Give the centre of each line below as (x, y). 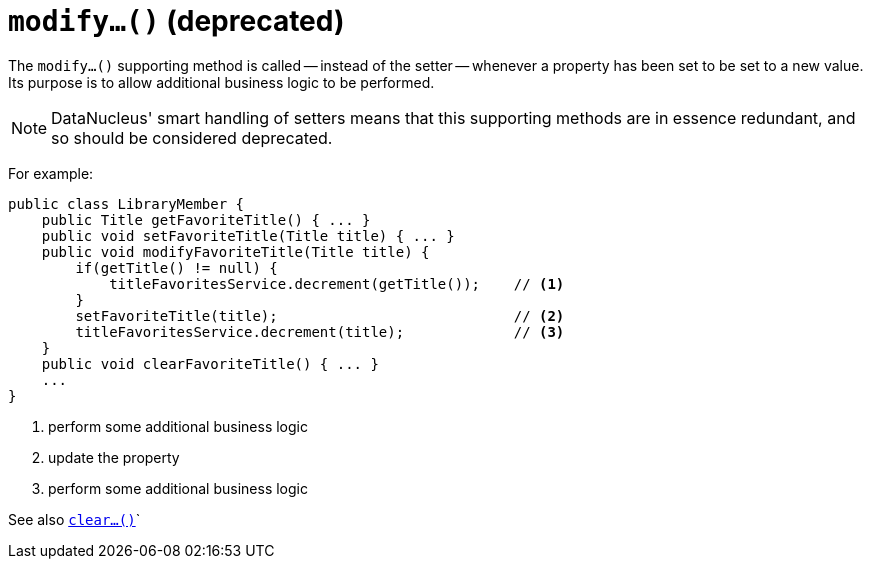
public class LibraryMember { (126, 203)
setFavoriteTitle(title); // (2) (320, 315)
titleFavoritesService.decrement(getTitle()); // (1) (337, 283)
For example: (51, 173)
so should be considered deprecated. (192, 137)
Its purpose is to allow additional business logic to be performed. (221, 82)
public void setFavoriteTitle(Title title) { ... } (248, 235)
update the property (114, 457)
